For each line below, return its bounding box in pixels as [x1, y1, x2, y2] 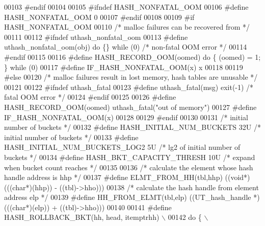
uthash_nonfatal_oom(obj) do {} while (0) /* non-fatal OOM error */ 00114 [4, 41, 247, 52]
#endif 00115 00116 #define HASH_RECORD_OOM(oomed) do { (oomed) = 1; [4, 51, 261, 62]
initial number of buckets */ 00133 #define [4, 131, 139, 142]
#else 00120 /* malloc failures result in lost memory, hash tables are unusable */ [4, 72, 258, 82]
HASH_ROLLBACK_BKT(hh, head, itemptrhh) [4, 212, 160, 222]
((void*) [225, 172, 250, 183]
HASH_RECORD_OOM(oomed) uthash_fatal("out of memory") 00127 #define [4, 101, 257, 112]
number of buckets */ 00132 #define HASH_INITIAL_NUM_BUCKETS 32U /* [4, 122, 261, 132]
